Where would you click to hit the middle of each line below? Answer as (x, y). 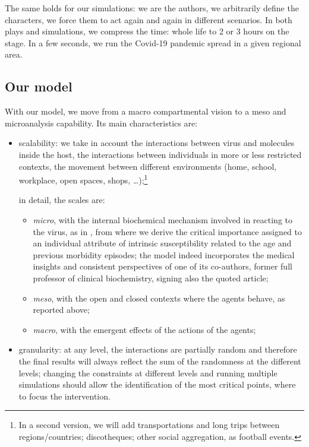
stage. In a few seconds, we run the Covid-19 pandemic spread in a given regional (153, 42)
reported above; (61, 310)
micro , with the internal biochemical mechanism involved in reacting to (163, 219)
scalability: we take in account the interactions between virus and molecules (157, 143)
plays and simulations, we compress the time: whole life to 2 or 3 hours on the (147, 31)
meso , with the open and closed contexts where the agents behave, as (159, 298)
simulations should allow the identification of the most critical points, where (157, 384)
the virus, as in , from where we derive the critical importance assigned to (167, 231)
